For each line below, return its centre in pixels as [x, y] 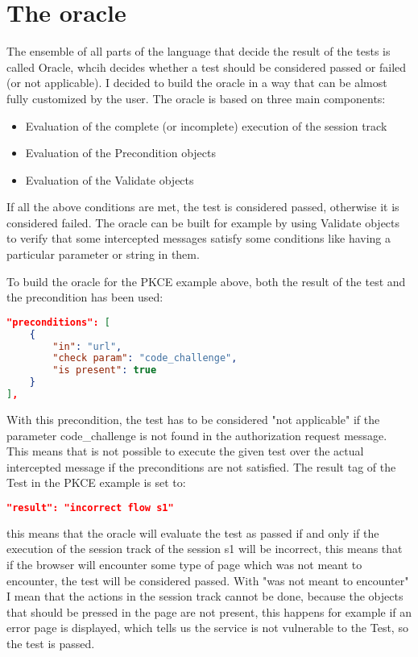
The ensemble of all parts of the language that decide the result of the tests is [199, 51]
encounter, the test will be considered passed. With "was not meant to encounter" [208, 580]
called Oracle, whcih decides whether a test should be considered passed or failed [207, 67]
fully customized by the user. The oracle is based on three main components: [196, 98]
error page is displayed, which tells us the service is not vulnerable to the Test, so [207, 628]
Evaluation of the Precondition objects [121, 153]
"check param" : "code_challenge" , [145, 358]
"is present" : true [105, 370]
